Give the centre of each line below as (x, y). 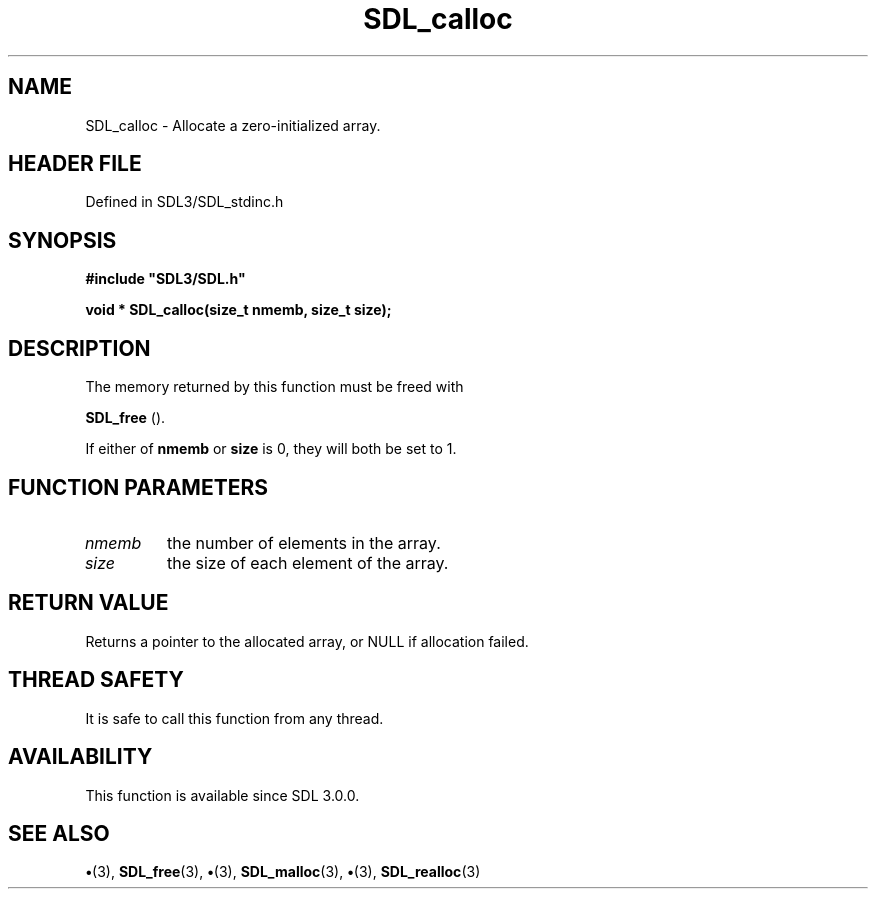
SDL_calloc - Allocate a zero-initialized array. (233, 125)
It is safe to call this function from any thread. (234, 718)
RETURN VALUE (88, 603)
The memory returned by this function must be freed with (274, 387)
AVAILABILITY (80, 757)
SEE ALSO (59, 833)
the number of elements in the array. (304, 542)
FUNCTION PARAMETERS (138, 487)
